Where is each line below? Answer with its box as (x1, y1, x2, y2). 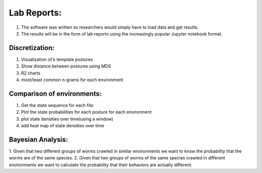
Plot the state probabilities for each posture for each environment (21, 109, 152, 115)
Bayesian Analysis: (9, 135, 68, 143)
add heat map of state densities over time (21, 123, 104, 129)
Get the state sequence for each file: (21, 102, 95, 108)
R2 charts (21, 70, 41, 76)
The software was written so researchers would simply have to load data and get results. (21, 24, 199, 30)
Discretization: (9, 44, 55, 52)
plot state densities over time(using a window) (21, 116, 114, 121)
